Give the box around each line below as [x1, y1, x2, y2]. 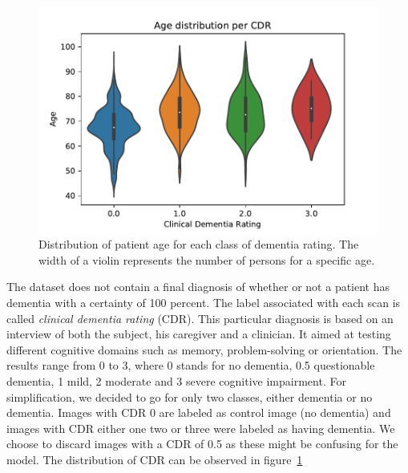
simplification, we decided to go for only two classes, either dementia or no [6, 388, 373, 405]
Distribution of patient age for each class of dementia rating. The [38, 236, 359, 253]
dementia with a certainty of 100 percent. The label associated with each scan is [6, 294, 401, 311]
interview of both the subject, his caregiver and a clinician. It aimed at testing [6, 325, 391, 342]
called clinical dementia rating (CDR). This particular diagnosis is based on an [6, 309, 394, 326]
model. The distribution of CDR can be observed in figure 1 [6, 451, 303, 467]
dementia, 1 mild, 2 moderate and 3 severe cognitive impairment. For [6, 373, 346, 389]
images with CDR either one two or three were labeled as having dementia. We [6, 419, 395, 436]
